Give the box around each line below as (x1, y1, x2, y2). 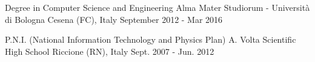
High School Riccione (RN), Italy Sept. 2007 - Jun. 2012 (5, 45, 214, 57)
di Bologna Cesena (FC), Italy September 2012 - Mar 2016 (5, 13, 223, 25)
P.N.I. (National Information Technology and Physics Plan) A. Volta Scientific (5, 33, 296, 46)
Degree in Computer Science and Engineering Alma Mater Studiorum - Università (5, 1, 310, 13)
